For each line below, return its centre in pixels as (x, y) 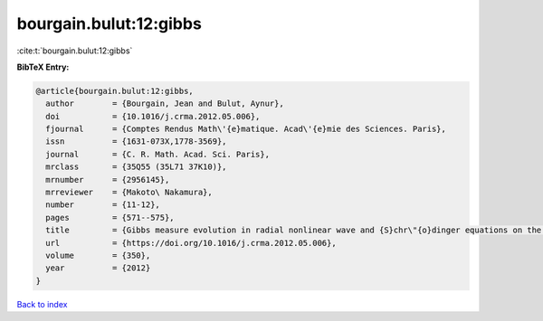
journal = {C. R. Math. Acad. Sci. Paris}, (158, 154)
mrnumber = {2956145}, (108, 179)
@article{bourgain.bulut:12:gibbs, (114, 91)
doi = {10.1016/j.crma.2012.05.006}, (153, 116)
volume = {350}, (98, 255)
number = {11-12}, (103, 205)
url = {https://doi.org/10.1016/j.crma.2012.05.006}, (191, 243)
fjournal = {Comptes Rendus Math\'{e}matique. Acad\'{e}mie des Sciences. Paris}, (246, 129)
